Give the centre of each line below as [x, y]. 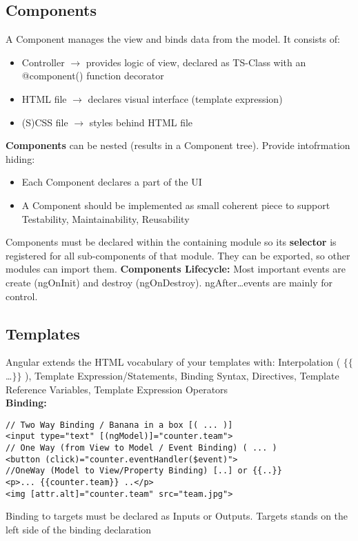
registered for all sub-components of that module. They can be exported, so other [178, 255]
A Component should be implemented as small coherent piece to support [176, 205]
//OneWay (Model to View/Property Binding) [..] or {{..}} [144, 471]
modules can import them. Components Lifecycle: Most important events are [176, 269]
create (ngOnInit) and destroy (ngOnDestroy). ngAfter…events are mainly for [169, 282]
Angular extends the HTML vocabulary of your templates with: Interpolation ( [173, 362]
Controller [43, 62]
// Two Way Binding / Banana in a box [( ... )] [119, 425]
